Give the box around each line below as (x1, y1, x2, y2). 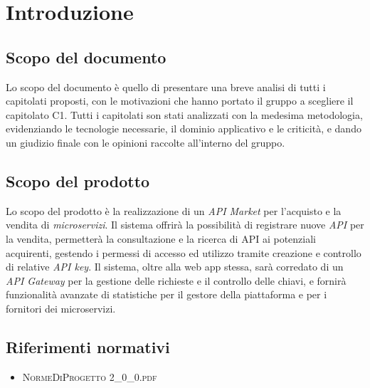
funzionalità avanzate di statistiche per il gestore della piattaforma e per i (6, 287, 327, 302)
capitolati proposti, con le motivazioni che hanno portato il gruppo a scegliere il (6, 93, 354, 108)
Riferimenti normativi (6, 335, 170, 357)
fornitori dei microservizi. (6, 300, 116, 315)
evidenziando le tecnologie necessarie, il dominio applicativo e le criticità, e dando (6, 121, 361, 136)
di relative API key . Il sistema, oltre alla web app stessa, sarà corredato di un (6, 259, 344, 274)
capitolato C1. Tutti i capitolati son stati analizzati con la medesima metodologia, (6, 107, 363, 122)
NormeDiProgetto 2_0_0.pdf (22, 369, 157, 384)
